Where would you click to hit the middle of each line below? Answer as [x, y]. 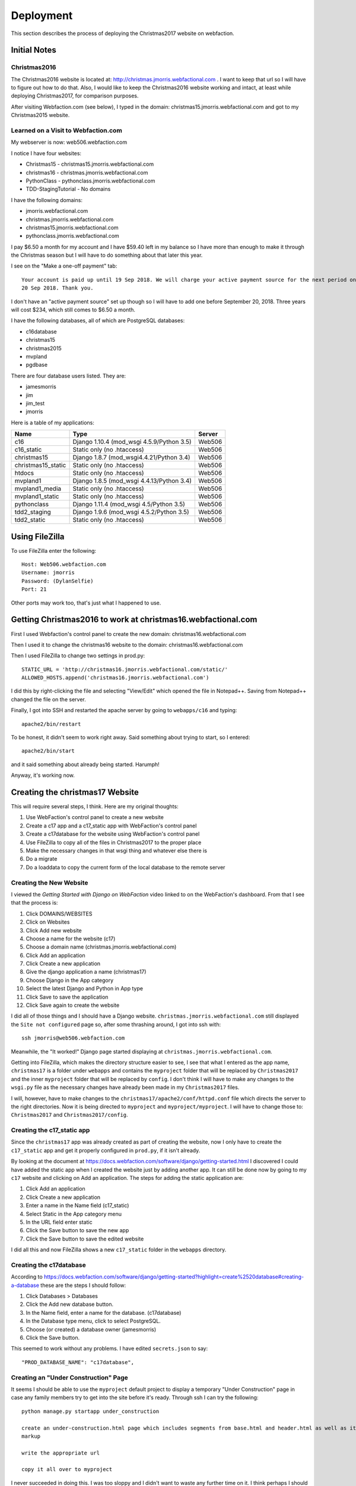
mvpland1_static [37, 496]
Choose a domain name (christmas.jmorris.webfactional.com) [101, 947]
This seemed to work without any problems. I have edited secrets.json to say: [109, 1349]
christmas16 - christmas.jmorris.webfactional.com [87, 172]
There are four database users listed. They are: [69, 376]
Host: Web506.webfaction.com [64, 564]
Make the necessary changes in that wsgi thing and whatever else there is [117, 851]
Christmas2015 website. [40, 115]
